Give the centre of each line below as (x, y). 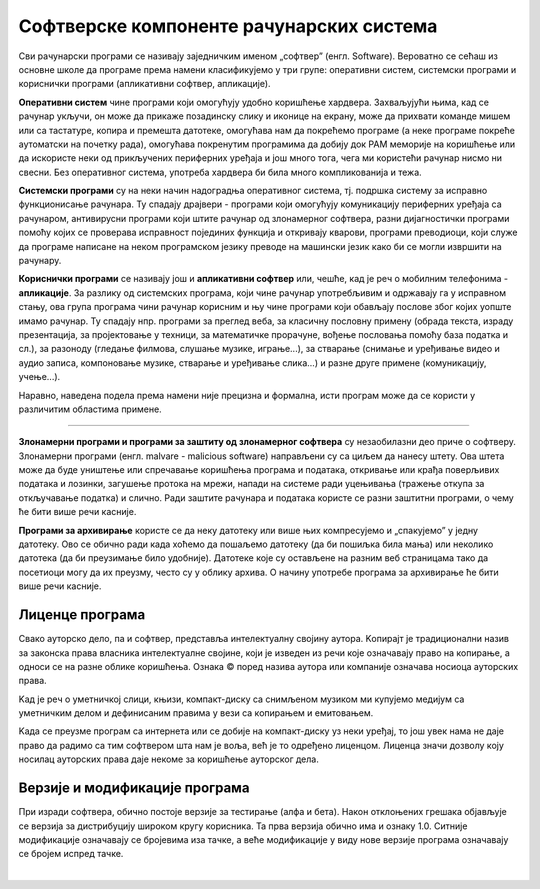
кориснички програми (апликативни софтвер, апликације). (144, 84)
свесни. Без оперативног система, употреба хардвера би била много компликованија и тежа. (220, 172)
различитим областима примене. (90, 409)
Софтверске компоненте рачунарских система (228, 26)
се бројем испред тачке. (71, 854)
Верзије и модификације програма (134, 788)
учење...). (39, 377)
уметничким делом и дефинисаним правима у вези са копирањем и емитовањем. (196, 713)
